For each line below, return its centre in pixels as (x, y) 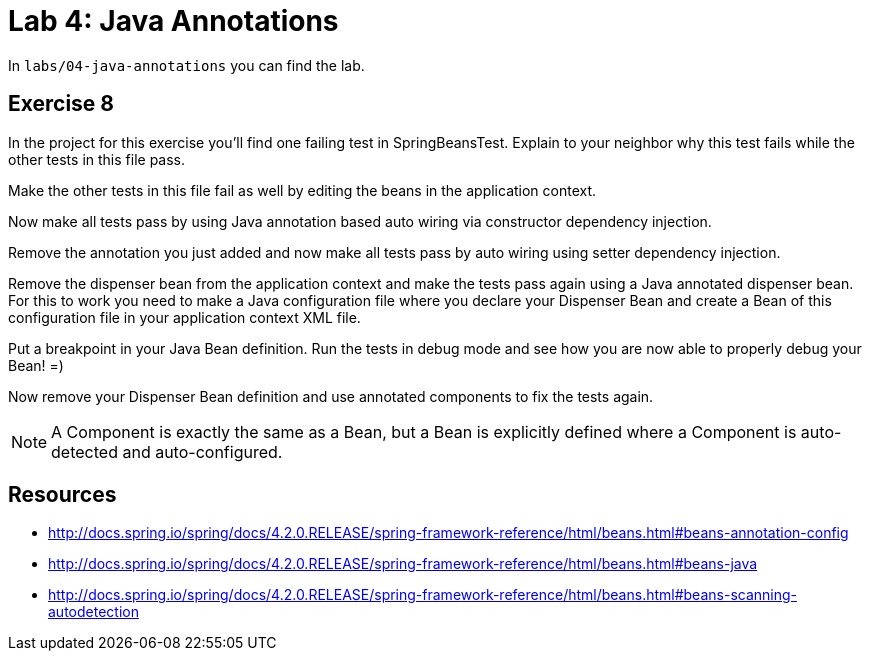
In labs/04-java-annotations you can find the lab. (186, 65)
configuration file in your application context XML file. (184, 317)
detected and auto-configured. (167, 451)
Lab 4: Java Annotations (173, 21)
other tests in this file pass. (97, 159)
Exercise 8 (61, 104)
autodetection (93, 612)
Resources (62, 495)
